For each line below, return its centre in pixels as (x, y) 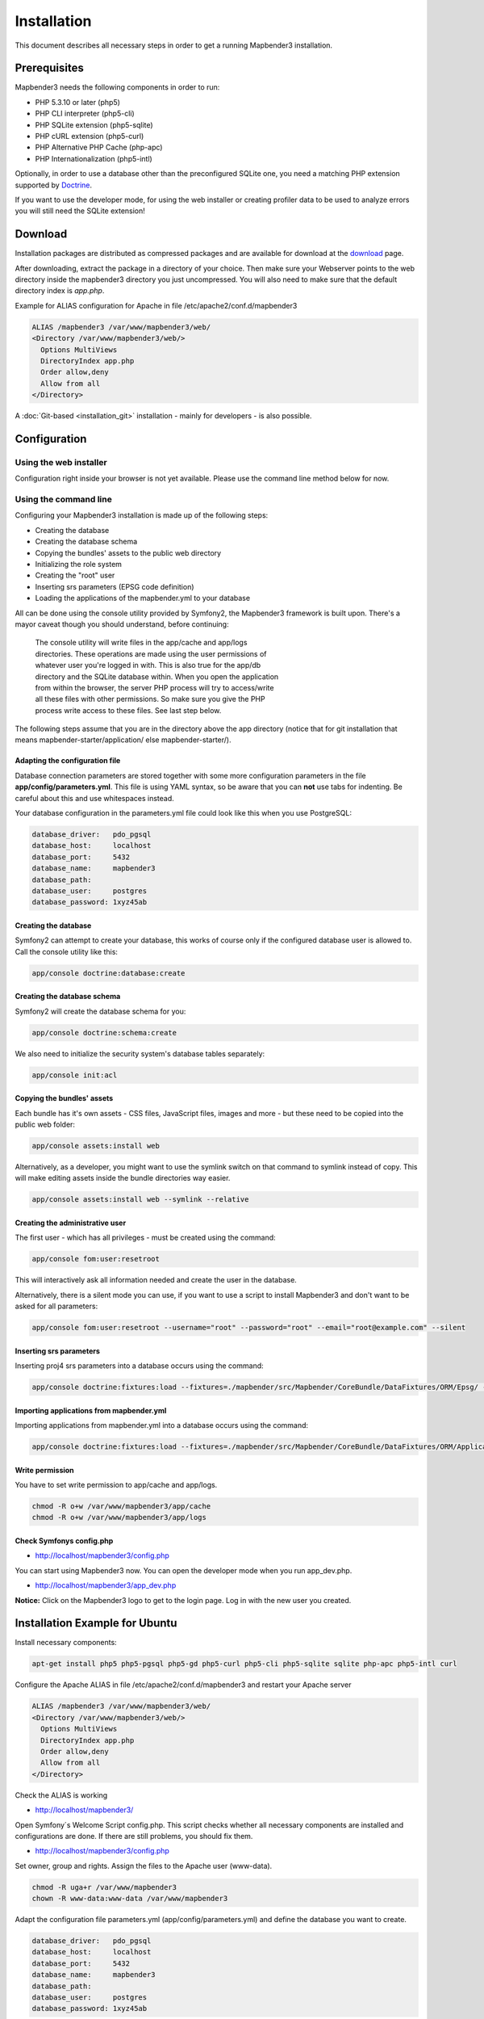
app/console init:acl (75, 1075)
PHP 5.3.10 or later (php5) (78, 102)
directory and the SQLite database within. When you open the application (157, 676)
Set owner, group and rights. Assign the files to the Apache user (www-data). (144, 1866)
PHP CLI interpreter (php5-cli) (85, 114)
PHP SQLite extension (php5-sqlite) (94, 124)
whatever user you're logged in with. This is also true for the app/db (148, 665)
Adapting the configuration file (68, 761)
